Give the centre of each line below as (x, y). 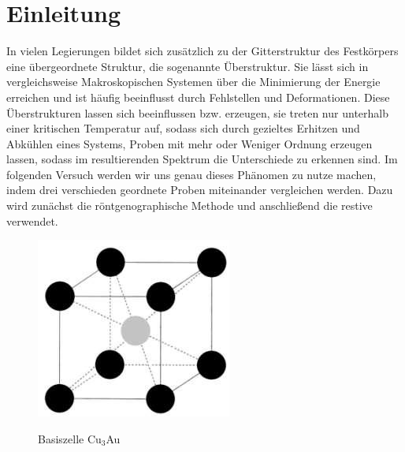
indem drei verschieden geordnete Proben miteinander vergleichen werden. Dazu (200, 190)
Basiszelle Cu (70, 438)
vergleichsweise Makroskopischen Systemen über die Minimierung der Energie (193, 82)
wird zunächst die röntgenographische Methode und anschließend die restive (189, 205)
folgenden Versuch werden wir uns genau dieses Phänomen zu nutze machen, (191, 174)
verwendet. (32, 220)
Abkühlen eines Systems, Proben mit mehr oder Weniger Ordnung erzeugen (189, 143)
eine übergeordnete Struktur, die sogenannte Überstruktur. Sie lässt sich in (188, 66)
